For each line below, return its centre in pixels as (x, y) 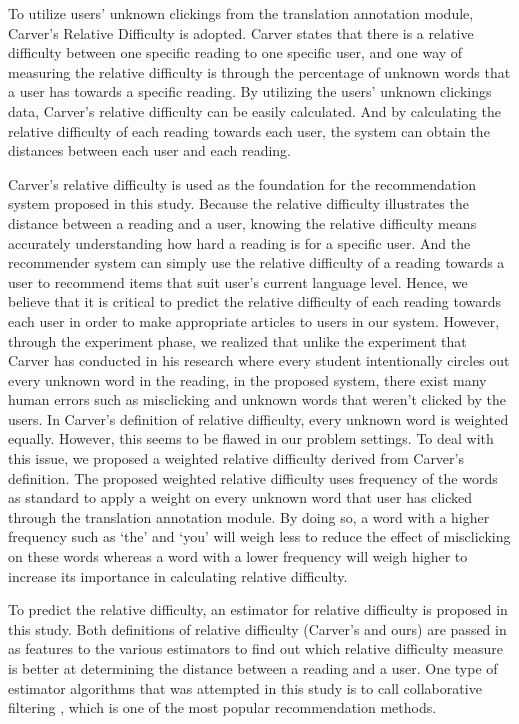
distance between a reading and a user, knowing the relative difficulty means (242, 222)
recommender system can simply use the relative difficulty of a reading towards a (256, 262)
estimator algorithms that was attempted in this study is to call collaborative (245, 687)
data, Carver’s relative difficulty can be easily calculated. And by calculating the (254, 110)
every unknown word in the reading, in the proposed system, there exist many (247, 379)
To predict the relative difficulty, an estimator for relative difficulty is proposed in (258, 609)
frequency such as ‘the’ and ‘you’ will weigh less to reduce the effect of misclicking (259, 536)
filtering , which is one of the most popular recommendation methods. (222, 707)
